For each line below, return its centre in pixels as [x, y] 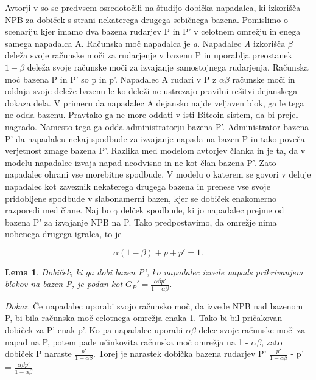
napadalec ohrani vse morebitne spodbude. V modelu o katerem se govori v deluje [158, 174]
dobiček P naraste [38, 354]
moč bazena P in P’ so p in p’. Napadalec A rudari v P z [111, 79]
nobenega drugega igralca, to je [63, 234]
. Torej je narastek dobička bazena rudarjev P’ [180, 354]
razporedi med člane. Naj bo [58, 210]
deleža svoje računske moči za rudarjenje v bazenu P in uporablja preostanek [149, 55]
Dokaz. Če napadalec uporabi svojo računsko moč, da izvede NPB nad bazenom [154, 306]
